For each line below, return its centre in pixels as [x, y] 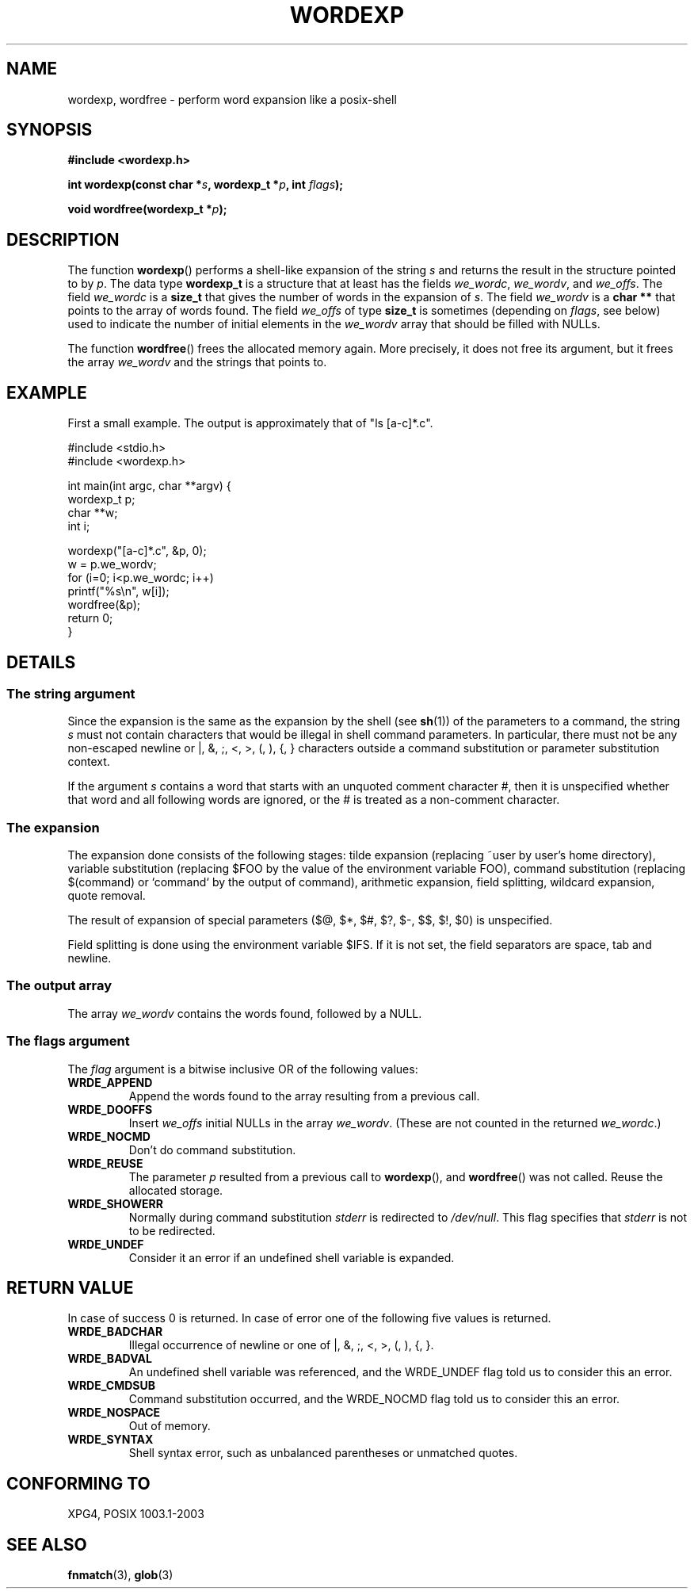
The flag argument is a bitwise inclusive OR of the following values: [243, 1069]
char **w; [93, 513]
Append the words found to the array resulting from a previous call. [304, 1096]
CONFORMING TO [78, 1483]
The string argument [71, 693]
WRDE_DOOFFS [110, 1109]
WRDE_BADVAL [110, 1359]
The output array [59, 986]
